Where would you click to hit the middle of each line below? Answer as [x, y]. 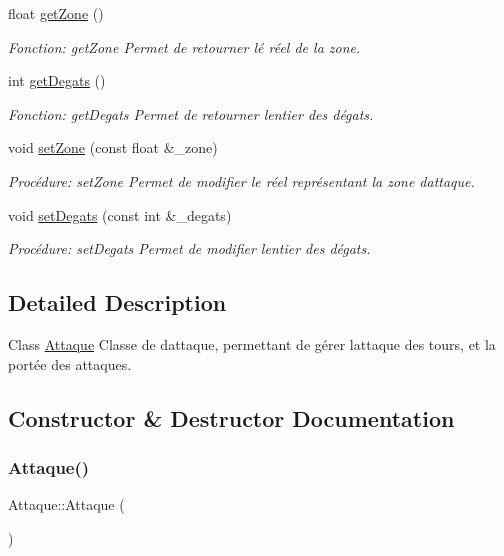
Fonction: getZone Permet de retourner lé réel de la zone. [184, 46]
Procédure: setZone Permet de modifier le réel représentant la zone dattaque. [241, 180]
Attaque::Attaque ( [66, 504]
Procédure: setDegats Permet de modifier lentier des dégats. [189, 248]
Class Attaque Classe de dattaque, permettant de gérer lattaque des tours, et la [252, 343]
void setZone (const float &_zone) [113, 147]
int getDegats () [57, 80]
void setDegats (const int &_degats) [120, 214]
